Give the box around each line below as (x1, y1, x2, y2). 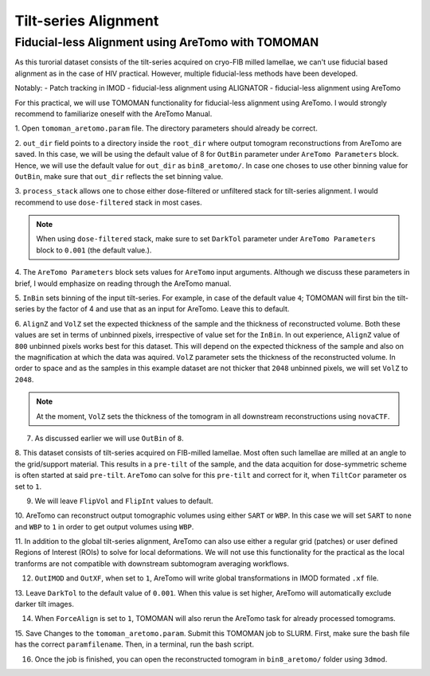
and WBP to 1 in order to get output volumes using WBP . (14, 522, 194, 531)
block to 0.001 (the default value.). (36, 245, 152, 255)
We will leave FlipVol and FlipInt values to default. (34, 496, 213, 506)
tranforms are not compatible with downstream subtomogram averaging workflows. (14, 558, 290, 569)
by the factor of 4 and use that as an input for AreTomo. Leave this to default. (36, 304, 290, 314)
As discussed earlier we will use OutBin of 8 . (34, 433, 185, 443)
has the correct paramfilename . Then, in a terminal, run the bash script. (14, 639, 255, 649)
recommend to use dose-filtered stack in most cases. (14, 197, 202, 207)
